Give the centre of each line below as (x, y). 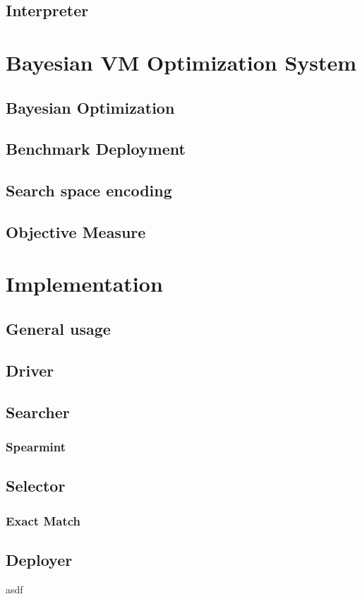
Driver (30, 370)
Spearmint (36, 446)
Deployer (39, 559)
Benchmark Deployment (96, 149)
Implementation (84, 284)
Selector (36, 486)
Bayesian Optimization (90, 107)
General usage (58, 329)
